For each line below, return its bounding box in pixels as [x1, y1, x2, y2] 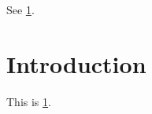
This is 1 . [6, 93, 51, 109]
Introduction [6, 47, 146, 79]
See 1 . [6, 2, 35, 17]
